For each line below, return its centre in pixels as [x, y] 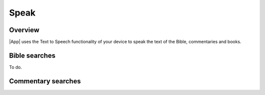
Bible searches [32, 55]
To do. [15, 67]
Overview [24, 30]
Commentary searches [45, 81]
